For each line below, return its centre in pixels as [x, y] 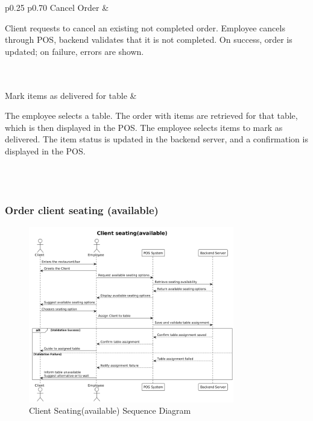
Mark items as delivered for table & [71, 95]
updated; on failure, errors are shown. [74, 51]
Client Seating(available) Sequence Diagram [110, 410]
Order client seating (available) [82, 210]
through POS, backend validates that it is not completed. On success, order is [149, 40]
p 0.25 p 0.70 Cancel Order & [57, 7]
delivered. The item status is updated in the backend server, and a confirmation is [156, 139]
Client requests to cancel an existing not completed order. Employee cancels [145, 27]
